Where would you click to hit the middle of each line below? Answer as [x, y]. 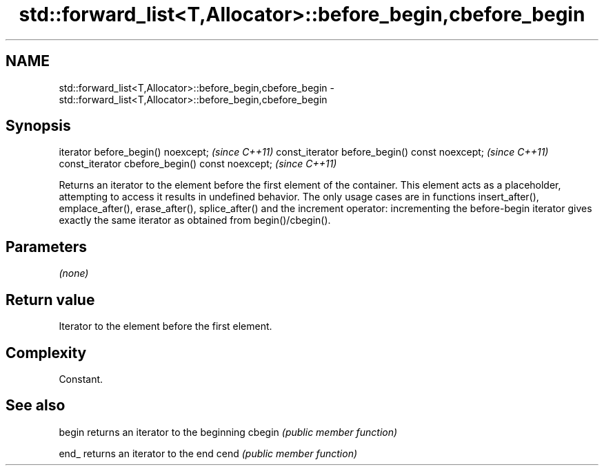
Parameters [46, 247]
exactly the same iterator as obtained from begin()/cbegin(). [195, 220]
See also [36, 406]
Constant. [81, 379]
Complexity [46, 353]
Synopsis [38, 126]
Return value [50, 300]
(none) [74, 273]
